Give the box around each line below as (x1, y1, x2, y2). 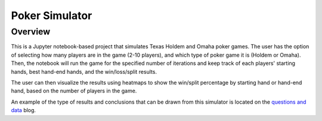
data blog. (11, 107, 36, 114)
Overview (11, 26, 51, 37)
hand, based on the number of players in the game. (11, 87, 137, 95)
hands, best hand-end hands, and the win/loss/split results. (11, 68, 157, 75)
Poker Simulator (11, 9, 92, 22)
